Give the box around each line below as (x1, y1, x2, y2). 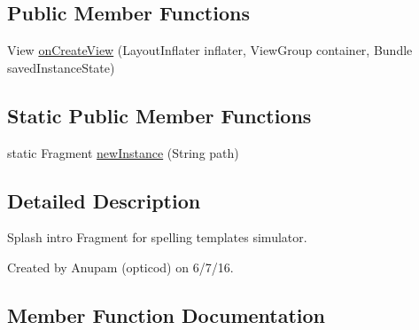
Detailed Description (7, 186, 201, 214)
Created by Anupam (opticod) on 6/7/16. (7, 257, 234, 276)
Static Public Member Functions (7, 101, 312, 129)
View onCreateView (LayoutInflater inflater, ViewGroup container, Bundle (7, 41, 413, 59)
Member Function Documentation (7, 301, 326, 328)
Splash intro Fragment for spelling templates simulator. (7, 228, 307, 247)
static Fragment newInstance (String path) (7, 143, 239, 161)
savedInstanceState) (7, 58, 115, 76)
